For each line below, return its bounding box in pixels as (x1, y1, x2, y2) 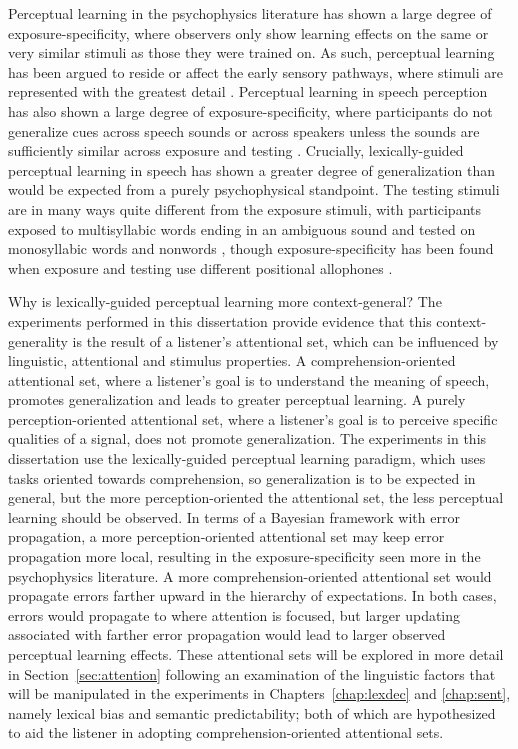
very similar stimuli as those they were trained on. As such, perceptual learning (8, 42, 495, 63)
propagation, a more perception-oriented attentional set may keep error (8, 526, 445, 547)
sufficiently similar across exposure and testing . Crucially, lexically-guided (8, 140, 464, 161)
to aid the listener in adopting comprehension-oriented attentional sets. (8, 722, 444, 743)
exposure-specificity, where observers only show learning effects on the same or (8, 22, 489, 43)
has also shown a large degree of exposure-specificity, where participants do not (8, 100, 493, 121)
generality (8, 330, 68, 351)
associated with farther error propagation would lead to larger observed (8, 624, 446, 645)
